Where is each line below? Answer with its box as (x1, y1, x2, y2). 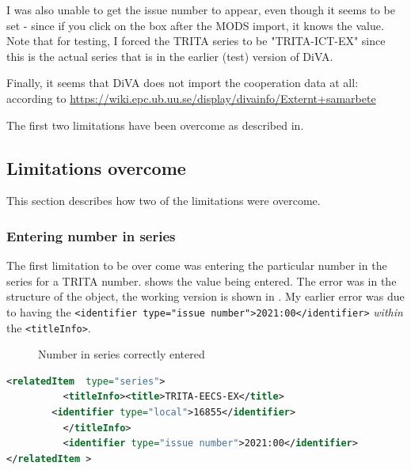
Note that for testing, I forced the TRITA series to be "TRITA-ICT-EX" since (6, 32, 386, 49)
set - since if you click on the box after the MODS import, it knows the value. (6, 17, 384, 33)
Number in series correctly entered (38, 346, 205, 362)
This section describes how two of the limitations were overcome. (6, 192, 321, 209)
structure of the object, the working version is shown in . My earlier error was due (6, 288, 405, 305)
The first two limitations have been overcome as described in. (6, 116, 304, 133)
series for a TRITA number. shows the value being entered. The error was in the (6, 272, 397, 289)
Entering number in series (6, 226, 176, 245)
